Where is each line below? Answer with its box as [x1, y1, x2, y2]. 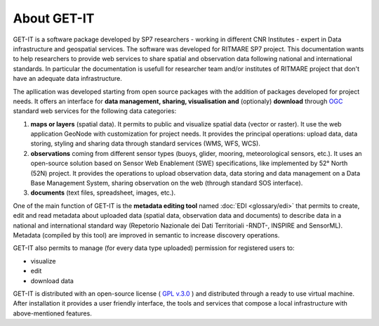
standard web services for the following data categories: [13, 107, 177, 115]
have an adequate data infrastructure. [13, 74, 123, 83]
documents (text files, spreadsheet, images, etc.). [30, 188, 175, 197]
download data [30, 276, 74, 285]
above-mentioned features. [13, 309, 93, 318]
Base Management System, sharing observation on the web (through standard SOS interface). [30, 179, 303, 188]
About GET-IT [13, 11, 95, 26]
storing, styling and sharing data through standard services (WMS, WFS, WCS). [30, 139, 261, 148]
